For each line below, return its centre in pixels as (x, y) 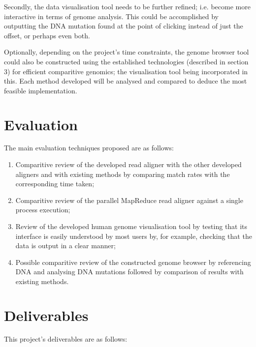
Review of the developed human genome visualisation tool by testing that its (131, 226)
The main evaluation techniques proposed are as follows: (89, 148)
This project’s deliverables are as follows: (66, 338)
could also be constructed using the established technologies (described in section (126, 61)
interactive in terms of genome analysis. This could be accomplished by (111, 16)
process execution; (43, 210)
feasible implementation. (41, 90)
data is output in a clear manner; (65, 246)
